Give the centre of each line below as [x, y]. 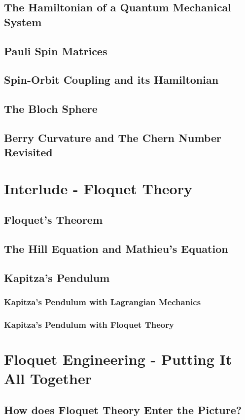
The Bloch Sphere [51, 109]
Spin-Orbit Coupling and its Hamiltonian [111, 80]
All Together [48, 378]
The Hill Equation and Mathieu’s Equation [116, 249]
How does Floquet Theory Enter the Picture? [123, 410]
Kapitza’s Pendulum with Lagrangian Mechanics [103, 302]
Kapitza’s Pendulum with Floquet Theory [89, 325]
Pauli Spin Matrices [56, 51]
